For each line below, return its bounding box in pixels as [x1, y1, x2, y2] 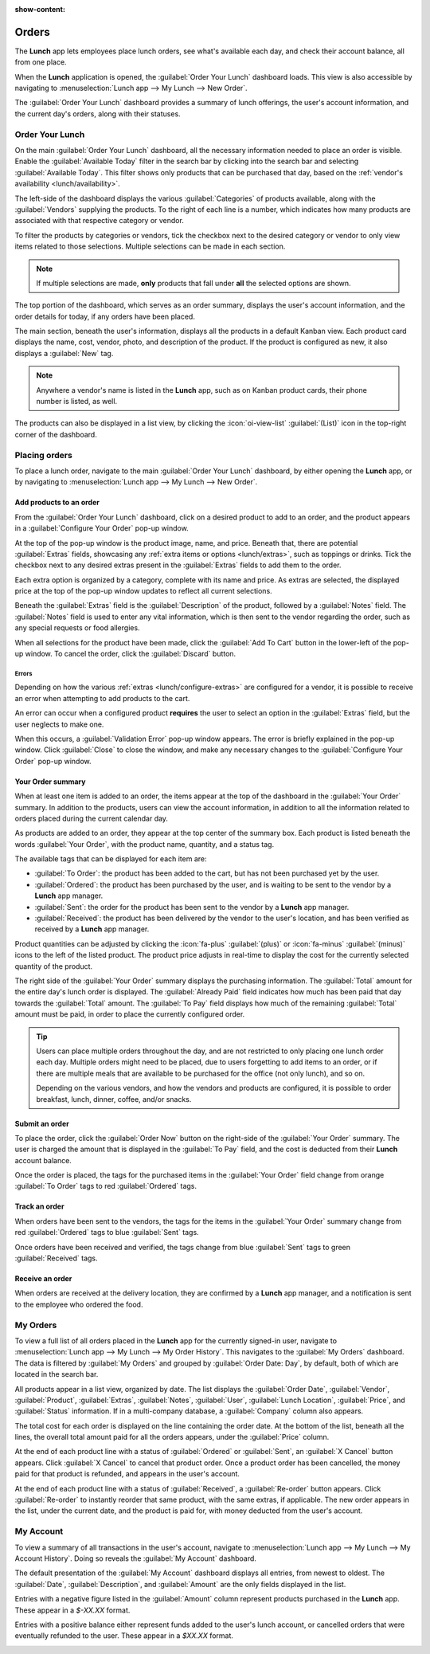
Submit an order [14, 1119, 69, 1128]
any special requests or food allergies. [14, 623, 140, 633]
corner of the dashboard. [14, 429, 97, 439]
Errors [14, 669, 33, 677]
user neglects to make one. [14, 719, 104, 729]
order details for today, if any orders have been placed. [14, 312, 195, 321]
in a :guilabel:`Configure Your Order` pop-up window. [14, 523, 189, 533]
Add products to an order [14, 498, 100, 508]
